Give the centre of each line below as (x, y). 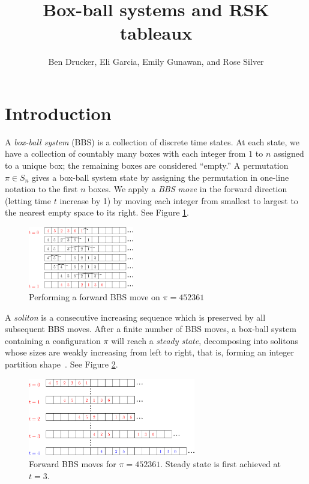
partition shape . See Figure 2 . (61, 364)
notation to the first (41, 189)
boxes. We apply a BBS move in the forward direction (188, 189)
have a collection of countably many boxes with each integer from (125, 153)
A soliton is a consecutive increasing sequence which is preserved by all (135, 317)
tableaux (156, 33)
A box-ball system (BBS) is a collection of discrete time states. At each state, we (152, 141)
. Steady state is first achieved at (221, 463)
